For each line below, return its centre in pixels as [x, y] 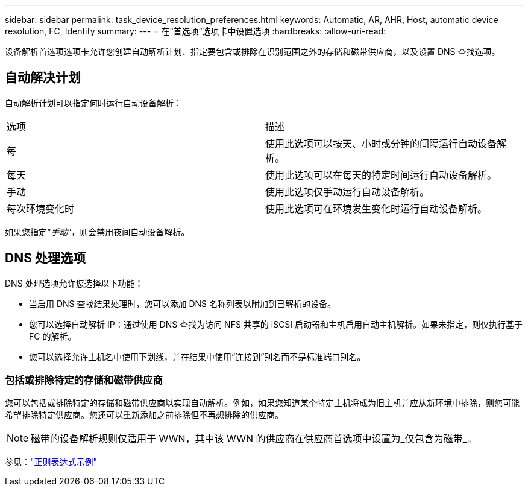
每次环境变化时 [41, 208]
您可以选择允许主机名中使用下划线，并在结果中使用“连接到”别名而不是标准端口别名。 [197, 356]
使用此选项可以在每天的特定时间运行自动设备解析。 [381, 175]
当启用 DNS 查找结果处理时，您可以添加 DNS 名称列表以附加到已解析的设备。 [183, 303]
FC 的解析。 [53, 336]
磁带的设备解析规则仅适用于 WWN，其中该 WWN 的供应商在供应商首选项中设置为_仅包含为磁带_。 [254, 439]
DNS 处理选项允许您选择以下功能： [74, 283]
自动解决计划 [43, 78]
